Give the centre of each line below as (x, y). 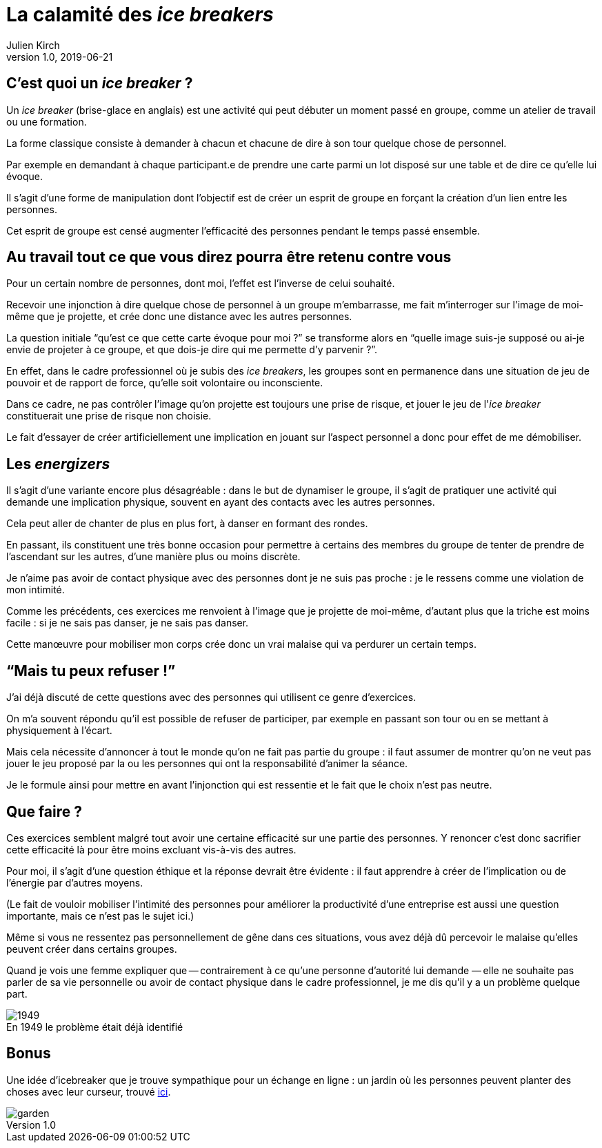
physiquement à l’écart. (59, 731)
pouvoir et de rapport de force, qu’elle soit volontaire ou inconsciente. (165, 383)
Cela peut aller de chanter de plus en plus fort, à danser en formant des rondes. (187, 524)
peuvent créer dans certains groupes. (92, 949)
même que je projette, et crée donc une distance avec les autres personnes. (179, 317)
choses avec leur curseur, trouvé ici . (89, 1091)
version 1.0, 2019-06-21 (60, 57)
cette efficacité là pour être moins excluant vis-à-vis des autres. (151, 849)
